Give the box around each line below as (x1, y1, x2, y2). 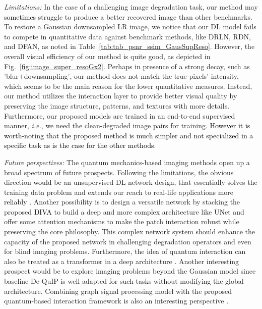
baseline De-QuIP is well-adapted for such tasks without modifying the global (4, 276, 244, 286)
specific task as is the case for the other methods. (4, 140, 156, 150)
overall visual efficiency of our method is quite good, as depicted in (4, 50, 211, 61)
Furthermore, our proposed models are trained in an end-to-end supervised (4, 110, 235, 121)
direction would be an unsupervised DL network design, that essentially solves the (4, 177, 257, 187)
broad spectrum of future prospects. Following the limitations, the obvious (4, 167, 234, 177)
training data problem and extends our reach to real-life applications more (4, 186, 234, 197)
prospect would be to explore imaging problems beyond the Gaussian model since (4, 266, 256, 276)
